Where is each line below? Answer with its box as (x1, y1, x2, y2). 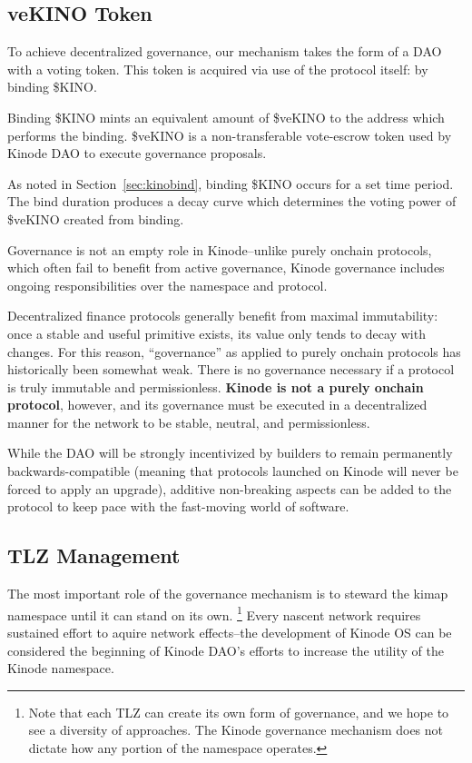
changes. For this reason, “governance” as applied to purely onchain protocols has (7, 342, 461, 361)
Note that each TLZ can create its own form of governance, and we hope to (28, 702, 449, 721)
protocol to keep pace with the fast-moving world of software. (7, 497, 349, 516)
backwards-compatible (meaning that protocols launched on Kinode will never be (7, 461, 458, 481)
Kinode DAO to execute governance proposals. (7, 144, 267, 163)
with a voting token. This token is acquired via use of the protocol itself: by (7, 59, 428, 78)
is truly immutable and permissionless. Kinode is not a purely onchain (7, 377, 424, 396)
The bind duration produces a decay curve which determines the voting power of (7, 192, 457, 211)
